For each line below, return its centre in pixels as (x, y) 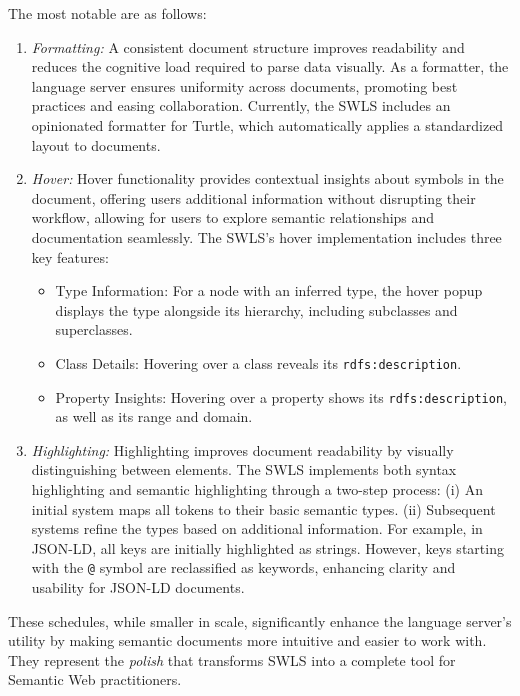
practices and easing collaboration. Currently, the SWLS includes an (241, 105)
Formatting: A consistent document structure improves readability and (248, 46)
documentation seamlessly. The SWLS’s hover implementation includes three (266, 236)
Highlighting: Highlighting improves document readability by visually (242, 449)
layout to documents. (96, 144)
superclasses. (94, 329)
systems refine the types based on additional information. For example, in (257, 528)
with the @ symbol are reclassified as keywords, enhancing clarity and (243, 567)
